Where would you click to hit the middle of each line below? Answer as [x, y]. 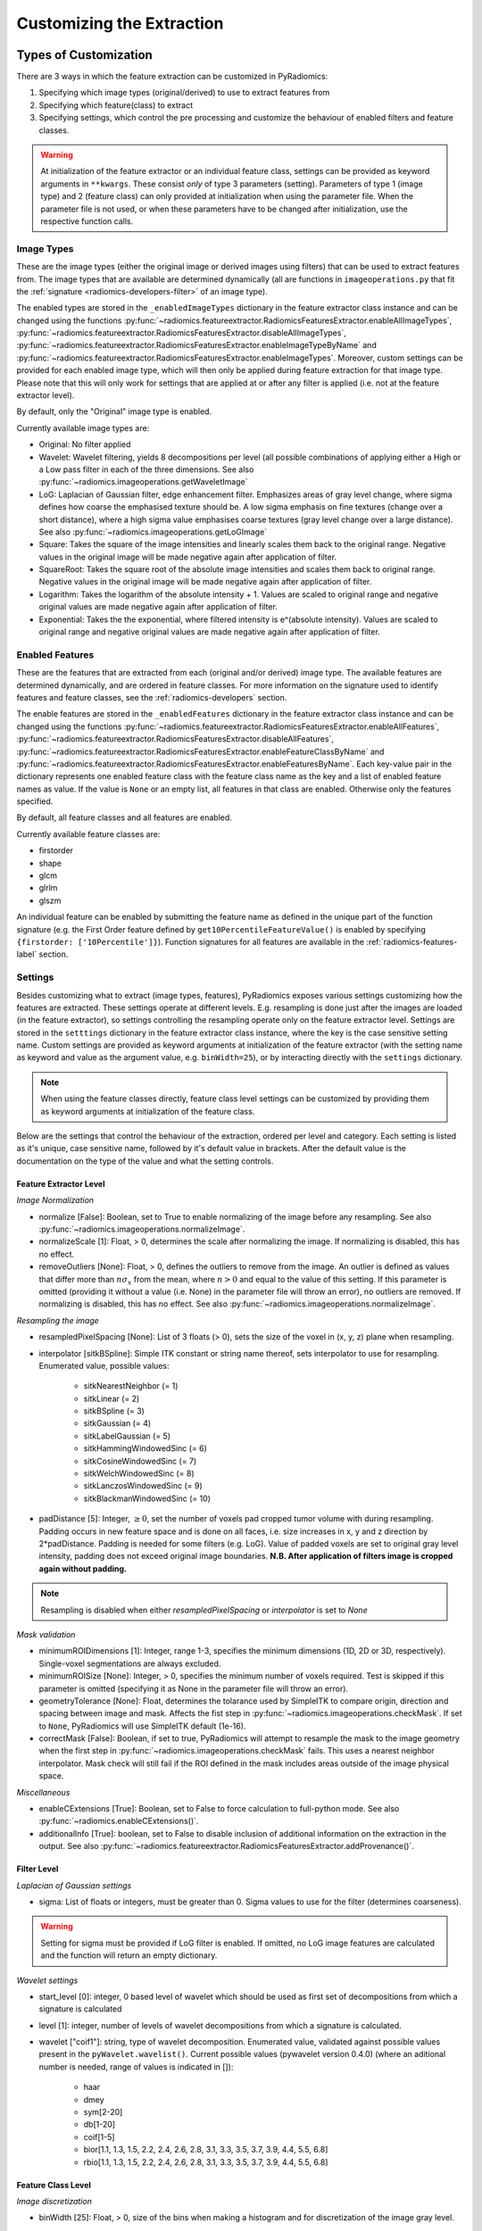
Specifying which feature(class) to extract [116, 105]
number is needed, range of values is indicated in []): [136, 2067]
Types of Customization [85, 55]
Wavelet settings [47, 1980]
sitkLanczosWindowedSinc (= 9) [143, 1486]
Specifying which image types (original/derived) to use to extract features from [184, 93]
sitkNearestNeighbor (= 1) [131, 1386]
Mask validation [46, 1634]
